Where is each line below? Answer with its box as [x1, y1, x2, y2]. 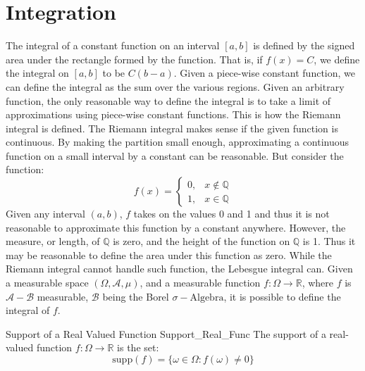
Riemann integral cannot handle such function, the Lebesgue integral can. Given [6, 261, 353, 276]
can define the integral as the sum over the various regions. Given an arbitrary [6, 79, 345, 94]
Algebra [190, 292, 224, 303]
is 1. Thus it [302, 234, 356, 249]
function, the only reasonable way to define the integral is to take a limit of [6, 93, 331, 108]
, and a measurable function [140, 275, 261, 290]
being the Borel [102, 289, 169, 303]
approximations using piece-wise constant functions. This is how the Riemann [6, 107, 341, 122]
